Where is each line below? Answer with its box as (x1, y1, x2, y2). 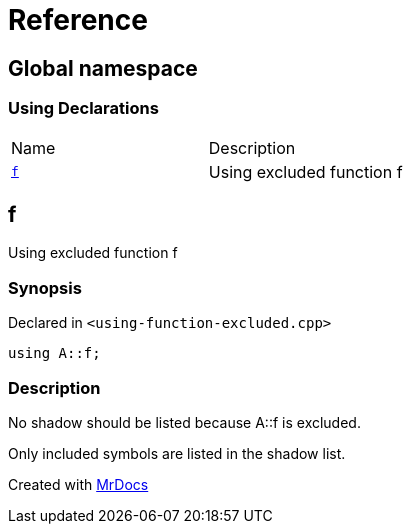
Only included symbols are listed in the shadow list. (8, 444, 346, 462)
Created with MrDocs (8, 475, 149, 493)
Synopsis (8, 277, 82, 298)
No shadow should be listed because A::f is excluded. (8, 413, 361, 431)
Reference (8, 3, 148, 37)
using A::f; (8, 345, 101, 362)
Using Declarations (8, 98, 159, 119)
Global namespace (8, 55, 198, 81)
